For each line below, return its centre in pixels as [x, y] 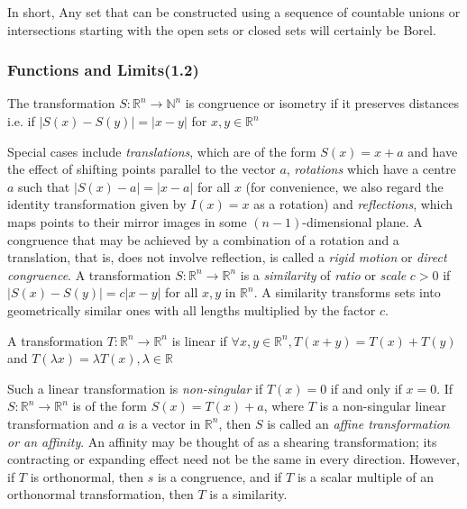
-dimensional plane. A [362, 221]
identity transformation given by [97, 204]
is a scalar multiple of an [366, 476]
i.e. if [21, 121]
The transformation [61, 103]
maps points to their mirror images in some [127, 221]
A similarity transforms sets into [351, 292]
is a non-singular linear [383, 406]
